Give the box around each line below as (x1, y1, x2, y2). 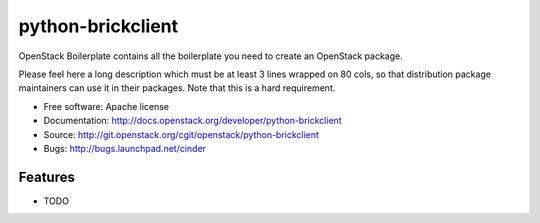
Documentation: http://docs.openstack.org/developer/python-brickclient (43, 115, 342, 127)
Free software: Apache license (43, 100, 170, 112)
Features (18, 168, 75, 185)
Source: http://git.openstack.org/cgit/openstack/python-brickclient (43, 128, 320, 140)
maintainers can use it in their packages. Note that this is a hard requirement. (18, 82, 336, 94)
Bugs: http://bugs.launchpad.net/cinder (43, 142, 207, 154)
